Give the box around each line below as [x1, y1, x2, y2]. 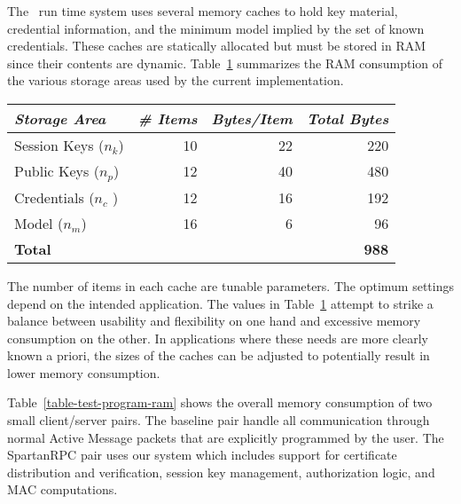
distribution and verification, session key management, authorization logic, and [7, 462, 435, 481]
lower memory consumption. [7, 363, 160, 382]
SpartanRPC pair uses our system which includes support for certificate [7, 445, 397, 464]
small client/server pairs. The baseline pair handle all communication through [7, 411, 430, 429]
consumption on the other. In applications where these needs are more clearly [7, 328, 428, 347]
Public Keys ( [14, 160, 99, 181]
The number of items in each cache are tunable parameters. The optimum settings [7, 276, 455, 295]
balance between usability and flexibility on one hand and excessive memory [7, 311, 421, 330]
